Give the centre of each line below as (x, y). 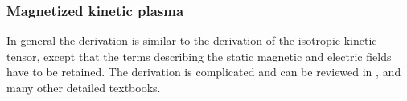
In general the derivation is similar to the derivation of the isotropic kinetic (192, 40)
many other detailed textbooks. (84, 87)
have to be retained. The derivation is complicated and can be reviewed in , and (204, 72)
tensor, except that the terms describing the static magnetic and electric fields (199, 56)
